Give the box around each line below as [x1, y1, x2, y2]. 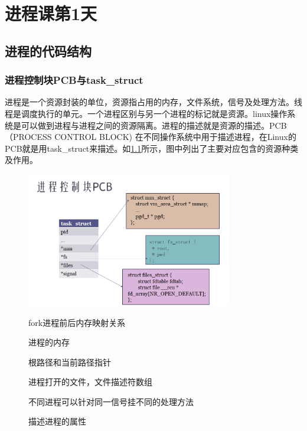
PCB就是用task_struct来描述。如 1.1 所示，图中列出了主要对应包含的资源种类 [5, 142, 299, 154]
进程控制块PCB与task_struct [5, 73, 143, 87]
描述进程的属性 [28, 415, 86, 427]
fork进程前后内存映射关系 [28, 316, 126, 328]
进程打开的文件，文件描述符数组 [28, 376, 152, 388]
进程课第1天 [5, 1, 97, 25]
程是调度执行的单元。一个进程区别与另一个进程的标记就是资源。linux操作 [5, 107, 288, 119]
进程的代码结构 [5, 41, 92, 60]
